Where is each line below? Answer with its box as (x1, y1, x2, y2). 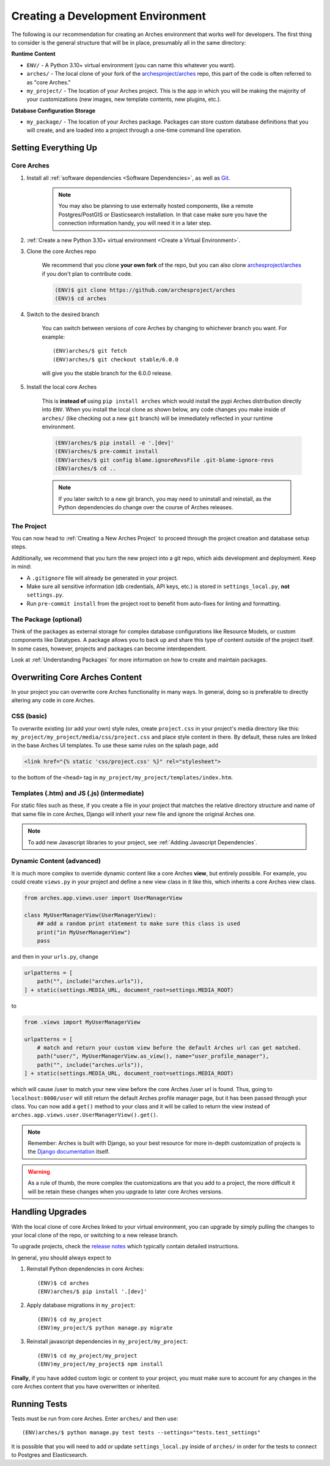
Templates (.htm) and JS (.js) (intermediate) (11, 789, 144, 798)
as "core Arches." (26, 78, 71, 86)
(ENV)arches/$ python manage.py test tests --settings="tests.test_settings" (22, 1429, 261, 1436)
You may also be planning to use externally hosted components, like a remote (58, 202, 254, 210)
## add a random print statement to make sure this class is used (37, 920, 241, 927)
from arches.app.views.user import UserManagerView (24, 894, 183, 902)
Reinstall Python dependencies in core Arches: (26, 1265, 145, 1273)
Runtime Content (11, 50, 56, 57)
